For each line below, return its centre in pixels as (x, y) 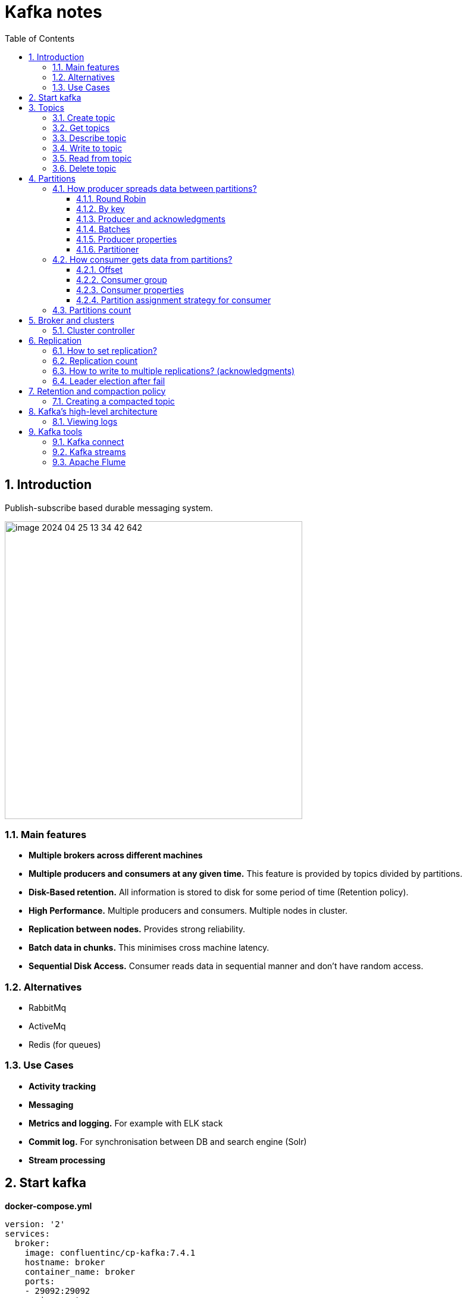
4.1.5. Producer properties (127, 239)
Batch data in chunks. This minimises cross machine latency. (149, 948)
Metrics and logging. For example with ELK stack (126, 1123)
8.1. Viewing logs (85, 421)
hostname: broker (65, 1262)
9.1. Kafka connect (88, 441)
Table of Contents (40, 38)
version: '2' (35, 1224)
